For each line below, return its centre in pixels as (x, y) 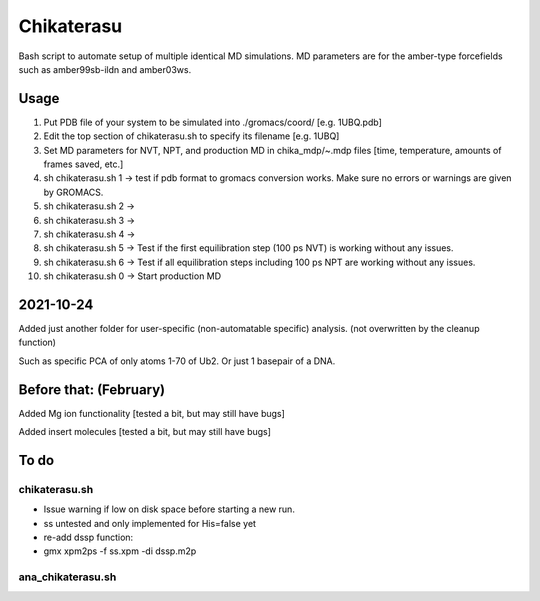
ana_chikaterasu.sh (67, 577)
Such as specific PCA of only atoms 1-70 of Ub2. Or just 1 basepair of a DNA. (177, 361)
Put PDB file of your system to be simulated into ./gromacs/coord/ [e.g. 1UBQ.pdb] (212, 122)
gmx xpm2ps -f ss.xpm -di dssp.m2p (120, 551)
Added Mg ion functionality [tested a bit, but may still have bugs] (151, 413)
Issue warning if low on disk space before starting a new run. (169, 509)
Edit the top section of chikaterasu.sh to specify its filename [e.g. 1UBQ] (191, 136)
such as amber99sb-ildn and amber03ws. (105, 69)
